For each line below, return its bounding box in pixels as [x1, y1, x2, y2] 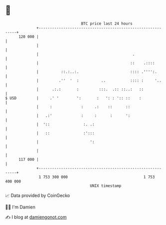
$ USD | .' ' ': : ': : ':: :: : [5, 95, 142, 101]
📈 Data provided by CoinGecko [5, 192, 70, 198]
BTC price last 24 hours [81, 21, 133, 26]
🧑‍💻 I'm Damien [5, 204, 36, 210]
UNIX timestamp [90, 183, 122, 188]
